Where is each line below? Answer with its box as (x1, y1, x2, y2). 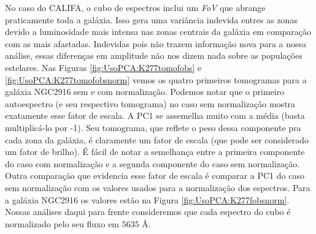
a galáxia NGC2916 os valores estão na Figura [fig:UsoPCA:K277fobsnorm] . (5, 193, 290, 206)
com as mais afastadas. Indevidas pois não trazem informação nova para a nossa (5, 37, 307, 50)
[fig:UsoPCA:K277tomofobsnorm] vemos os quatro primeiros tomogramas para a (5, 73, 307, 86)
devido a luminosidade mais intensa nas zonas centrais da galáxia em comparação (5, 25, 312, 38)
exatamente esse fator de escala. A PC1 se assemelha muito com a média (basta (5, 109, 305, 122)
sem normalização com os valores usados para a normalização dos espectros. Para (5, 181, 310, 194)
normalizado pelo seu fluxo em (5, 217, 120, 230)
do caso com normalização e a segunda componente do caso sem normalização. (5, 157, 300, 170)
